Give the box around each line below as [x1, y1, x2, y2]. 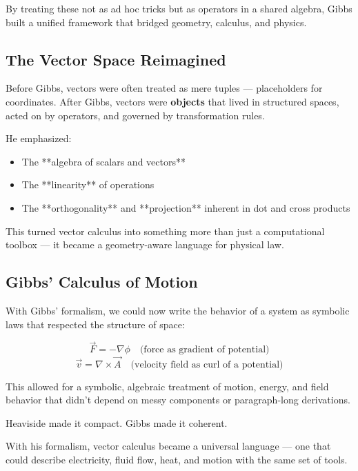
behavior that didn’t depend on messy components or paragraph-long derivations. [6, 392, 350, 407]
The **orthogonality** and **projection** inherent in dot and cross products [21, 200, 350, 214]
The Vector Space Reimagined [6, 48, 226, 70]
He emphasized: [6, 131, 72, 146]
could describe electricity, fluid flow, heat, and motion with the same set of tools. [6, 452, 348, 466]
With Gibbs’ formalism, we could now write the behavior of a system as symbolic [6, 303, 350, 317]
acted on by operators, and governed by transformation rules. [6, 108, 265, 122]
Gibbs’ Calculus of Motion [6, 271, 198, 292]
